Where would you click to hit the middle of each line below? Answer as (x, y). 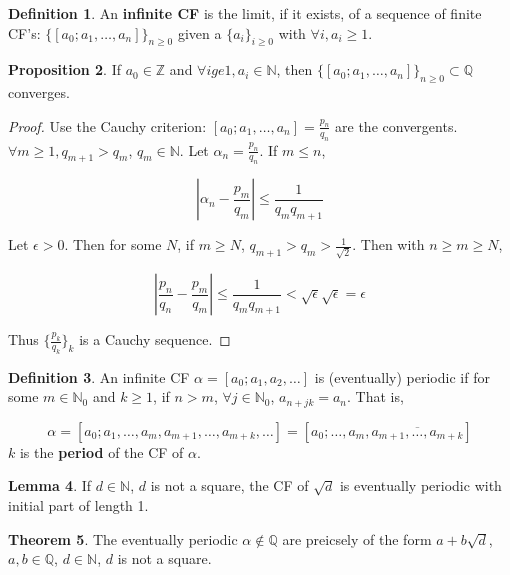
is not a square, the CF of (229, 485)
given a (199, 32)
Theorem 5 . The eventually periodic (123, 538)
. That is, (375, 396)
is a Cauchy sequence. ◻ (155, 339)
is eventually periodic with (420, 485)
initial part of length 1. (78, 505)
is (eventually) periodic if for (402, 376)
